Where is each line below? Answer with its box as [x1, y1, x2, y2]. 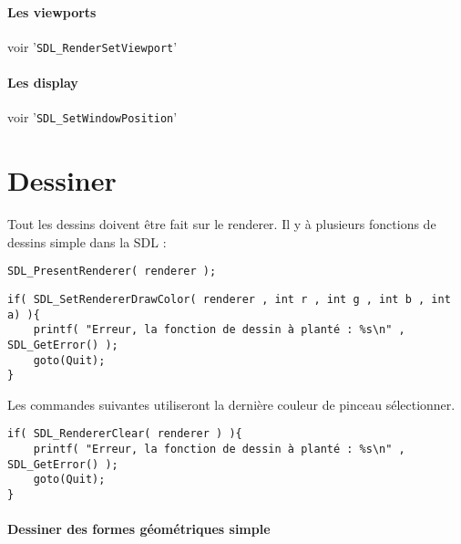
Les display [7, 73, 78, 92]
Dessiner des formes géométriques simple [7, 519, 271, 539]
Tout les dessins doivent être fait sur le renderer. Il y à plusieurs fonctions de [7, 214, 436, 234]
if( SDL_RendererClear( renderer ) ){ [7, 427, 242, 441]
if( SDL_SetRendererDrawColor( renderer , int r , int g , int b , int [7, 292, 451, 306]
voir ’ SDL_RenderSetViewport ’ [7, 37, 178, 56]
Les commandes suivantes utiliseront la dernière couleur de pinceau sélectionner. [7, 394, 456, 413]
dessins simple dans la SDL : [7, 232, 167, 251]
